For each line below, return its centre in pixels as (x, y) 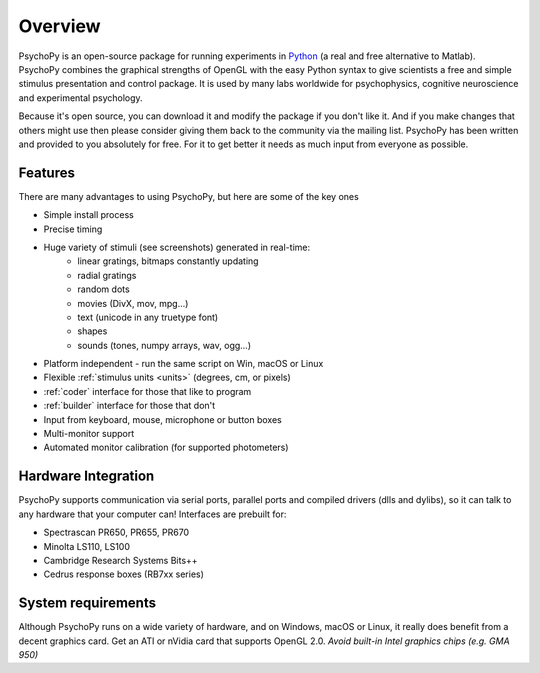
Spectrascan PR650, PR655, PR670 (116, 532)
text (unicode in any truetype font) (148, 317)
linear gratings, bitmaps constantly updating (168, 261)
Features (46, 172)
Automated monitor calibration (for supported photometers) (166, 447)
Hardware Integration (86, 476)
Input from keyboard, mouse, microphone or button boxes (162, 419)
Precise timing (73, 229)
